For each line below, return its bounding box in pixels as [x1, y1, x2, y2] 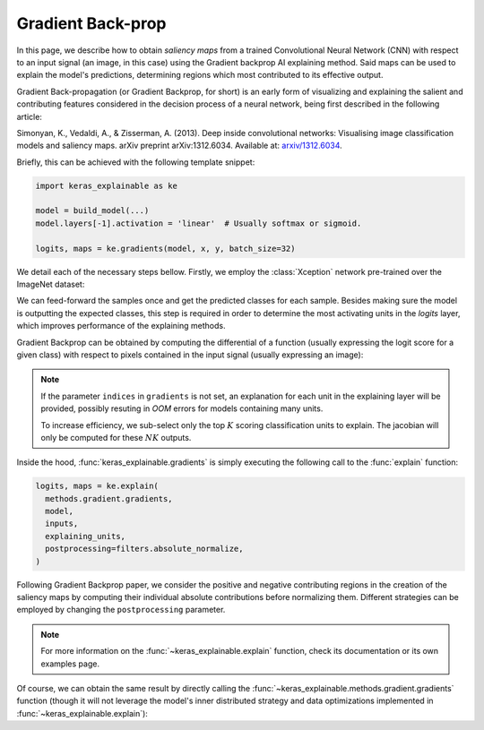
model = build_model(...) [35, 206, 150, 216]
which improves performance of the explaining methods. [16, 321, 226, 331]
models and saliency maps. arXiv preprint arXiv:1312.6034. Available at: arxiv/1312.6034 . [16, 140, 342, 151]
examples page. [40, 658, 100, 669]
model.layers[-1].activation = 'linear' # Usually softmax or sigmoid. [35, 218, 362, 228]
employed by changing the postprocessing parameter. [16, 605, 226, 615]
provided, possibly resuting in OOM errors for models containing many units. [40, 403, 324, 414]
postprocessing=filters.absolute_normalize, [45, 544, 244, 554]
